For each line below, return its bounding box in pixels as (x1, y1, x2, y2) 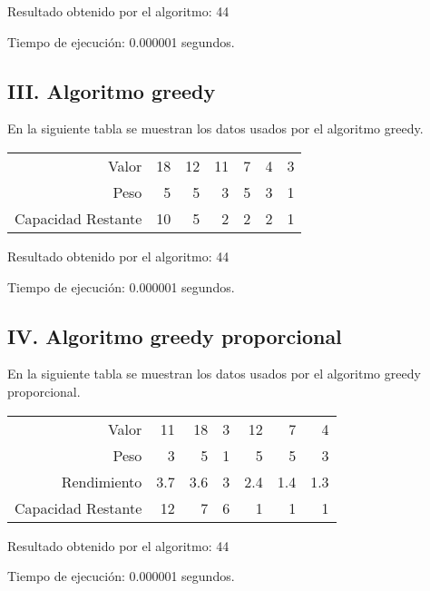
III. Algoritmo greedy (7, 76, 216, 104)
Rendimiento (61, 470, 142, 492)
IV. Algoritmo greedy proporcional (7, 321, 342, 350)
